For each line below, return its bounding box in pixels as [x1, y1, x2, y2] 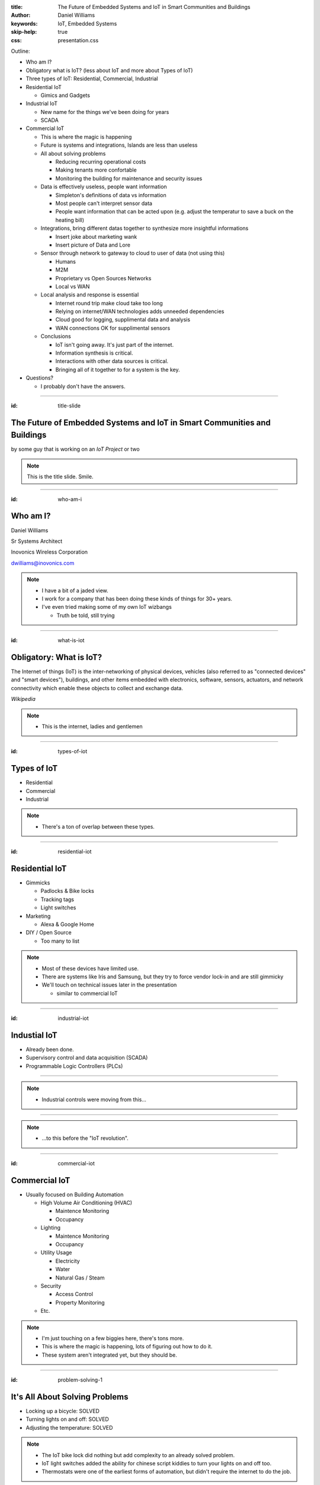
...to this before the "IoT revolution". [41, 1135, 129, 1142]
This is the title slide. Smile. [27, 473, 94, 481]
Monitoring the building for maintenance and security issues [55, 175, 203, 182]
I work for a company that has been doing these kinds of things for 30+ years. [41, 595, 232, 602]
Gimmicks [25, 879, 50, 886]
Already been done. [25, 1046, 74, 1053]
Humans [55, 258, 76, 265]
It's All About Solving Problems [11, 1392, 129, 1402]
